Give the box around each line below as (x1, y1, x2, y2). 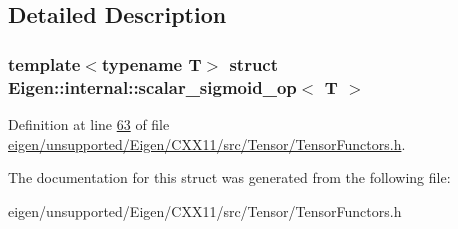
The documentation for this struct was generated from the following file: (8, 167, 451, 188)
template (8, 51, 81, 76)
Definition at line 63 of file (8, 113, 170, 134)
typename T (101, 51, 202, 76)
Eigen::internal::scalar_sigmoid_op (8, 74, 297, 99)
